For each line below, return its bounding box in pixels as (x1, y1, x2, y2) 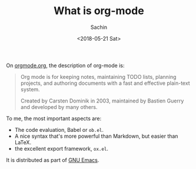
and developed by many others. (20, 103, 98, 110)
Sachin (90, 24, 108, 31)
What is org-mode (54, 4, 144, 18)
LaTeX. (14, 138, 31, 145)
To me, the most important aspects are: (6, 115, 102, 122)
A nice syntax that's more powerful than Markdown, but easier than (14, 132, 178, 140)
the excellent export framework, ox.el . (14, 145, 109, 152)
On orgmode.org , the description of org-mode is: (6, 62, 125, 69)
